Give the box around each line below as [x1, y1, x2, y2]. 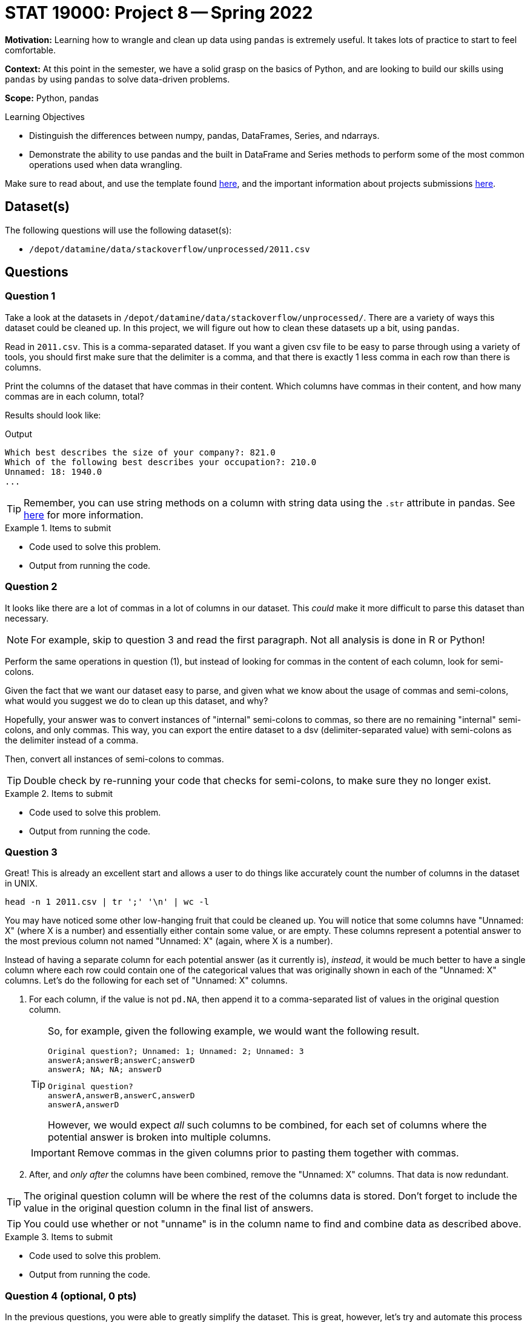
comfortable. [5, 44, 56, 55]
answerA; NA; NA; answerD [48, 1065, 162, 1075]
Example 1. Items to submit [5, 522, 111, 533]
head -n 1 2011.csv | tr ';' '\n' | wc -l [5, 897, 210, 907]
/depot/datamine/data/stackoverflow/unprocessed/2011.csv [29, 244, 310, 254]
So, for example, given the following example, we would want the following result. [48, 1025, 420, 1038]
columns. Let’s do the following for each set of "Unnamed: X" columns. [5, 975, 288, 986]
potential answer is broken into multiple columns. [48, 1131, 271, 1144]
